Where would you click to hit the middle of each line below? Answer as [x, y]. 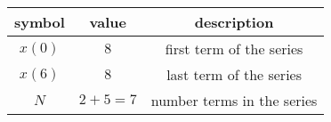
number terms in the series [234, 100]
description [234, 22]
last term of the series [234, 74]
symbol [40, 22]
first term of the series [234, 49]
